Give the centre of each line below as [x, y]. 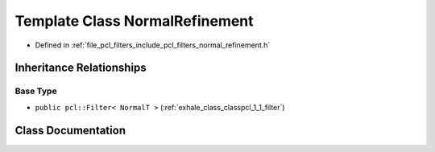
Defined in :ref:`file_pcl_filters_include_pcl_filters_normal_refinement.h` [153, 45]
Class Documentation [70, 130]
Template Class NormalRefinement [134, 21]
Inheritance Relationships [81, 68]
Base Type [36, 91]
